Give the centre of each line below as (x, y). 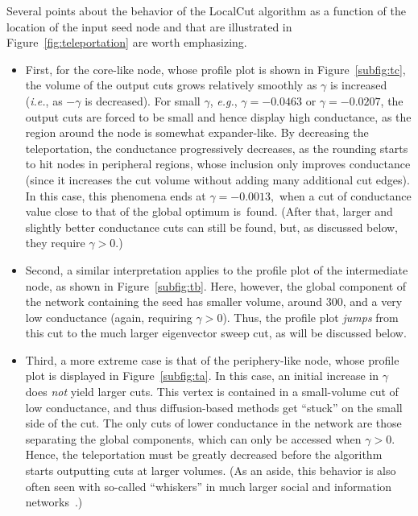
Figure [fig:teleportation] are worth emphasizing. (127, 42)
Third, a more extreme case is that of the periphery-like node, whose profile (212, 359)
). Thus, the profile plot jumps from (310, 317)
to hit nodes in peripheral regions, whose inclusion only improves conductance (218, 164)
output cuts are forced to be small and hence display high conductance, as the (218, 116)
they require (55, 243)
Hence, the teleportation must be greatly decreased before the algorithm (204, 454)
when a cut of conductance (346, 195)
